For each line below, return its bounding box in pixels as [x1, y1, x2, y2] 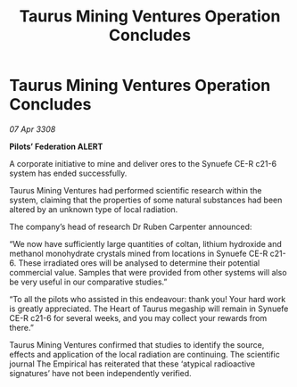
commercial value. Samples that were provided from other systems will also [9, 267, 287, 277]
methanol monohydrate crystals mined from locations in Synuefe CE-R [9, 248, 268, 259]
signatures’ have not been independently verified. [9, 367, 192, 378]
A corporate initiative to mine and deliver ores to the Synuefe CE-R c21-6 [9, 158, 277, 169]
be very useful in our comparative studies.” [9, 276, 168, 287]
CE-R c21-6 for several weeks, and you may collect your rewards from [9, 312, 268, 323]
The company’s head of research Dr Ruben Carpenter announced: [9, 221, 252, 232]
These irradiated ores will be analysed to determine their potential [18, 257, 260, 268]
